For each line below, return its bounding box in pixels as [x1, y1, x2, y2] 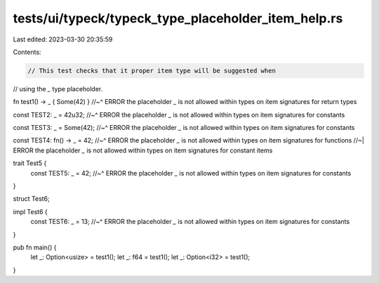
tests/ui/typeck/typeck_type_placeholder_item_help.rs [13, 11, 343, 26]
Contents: [13, 48, 41, 56]
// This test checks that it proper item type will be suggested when [27, 67, 277, 74]
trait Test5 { [13, 159, 47, 168]
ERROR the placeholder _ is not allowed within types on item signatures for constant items [13, 146, 273, 154]
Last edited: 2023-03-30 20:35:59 [13, 35, 113, 44]
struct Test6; [13, 195, 51, 203]
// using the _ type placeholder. [13, 84, 103, 93]
